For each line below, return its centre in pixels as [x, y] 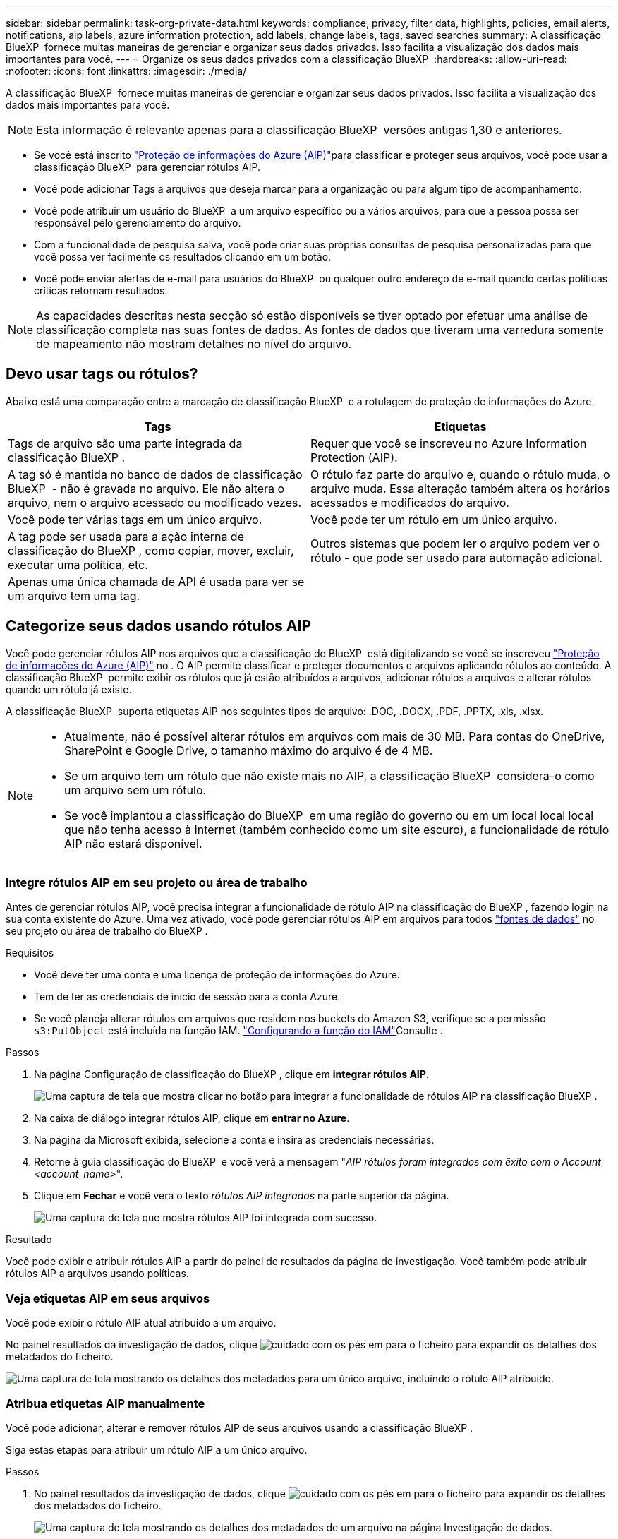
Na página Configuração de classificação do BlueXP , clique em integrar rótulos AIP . [231, 1074]
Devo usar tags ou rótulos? [102, 374]
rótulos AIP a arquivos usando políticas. [97, 1274]
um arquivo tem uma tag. [74, 595]
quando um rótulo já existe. [69, 689]
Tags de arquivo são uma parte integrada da [125, 443]
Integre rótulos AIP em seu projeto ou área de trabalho [157, 883]
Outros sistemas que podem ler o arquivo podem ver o [455, 543]
